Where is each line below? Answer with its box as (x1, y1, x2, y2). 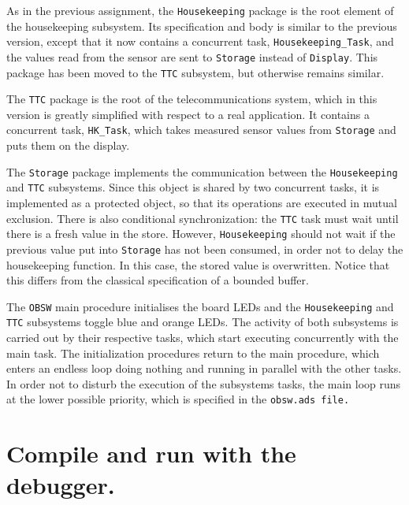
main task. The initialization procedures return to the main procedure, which (6, 344, 380, 361)
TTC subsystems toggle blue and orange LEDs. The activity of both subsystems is (6, 314, 399, 330)
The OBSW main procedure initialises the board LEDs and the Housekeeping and (6, 298, 394, 314)
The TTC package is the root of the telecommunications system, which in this (6, 91, 377, 107)
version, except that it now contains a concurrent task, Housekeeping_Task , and (6, 33, 394, 50)
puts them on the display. (6, 137, 130, 154)
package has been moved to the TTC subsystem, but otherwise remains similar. (6, 64, 385, 80)
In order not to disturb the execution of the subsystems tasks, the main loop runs (6, 375, 401, 392)
